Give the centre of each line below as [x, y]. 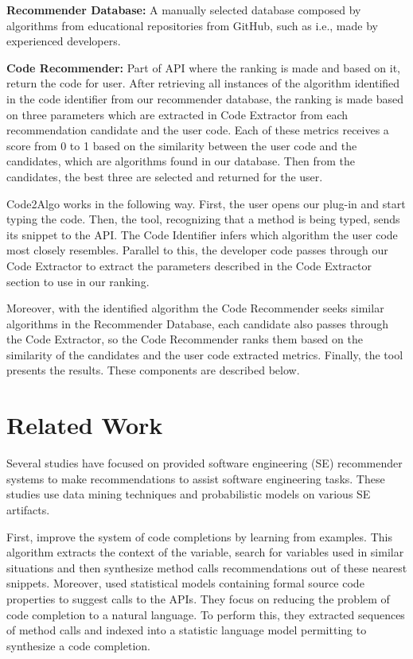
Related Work [85, 425]
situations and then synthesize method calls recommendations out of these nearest [207, 567]
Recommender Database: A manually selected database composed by [184, 10]
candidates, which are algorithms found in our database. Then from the [181, 161]
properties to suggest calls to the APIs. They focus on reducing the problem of [198, 598]
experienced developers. [64, 41]
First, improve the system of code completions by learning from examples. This [199, 536]
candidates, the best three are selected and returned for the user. [165, 176]
